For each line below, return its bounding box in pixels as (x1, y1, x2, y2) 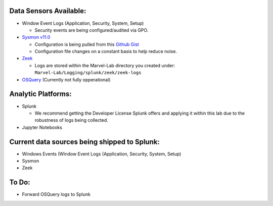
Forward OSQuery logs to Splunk (22, 191, 91, 197)
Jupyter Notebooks (22, 124, 63, 130)
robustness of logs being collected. (34, 117, 109, 123)
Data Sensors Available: (9, 7, 86, 15)
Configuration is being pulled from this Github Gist (34, 41, 139, 47)
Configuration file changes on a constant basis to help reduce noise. (34, 48, 177, 55)
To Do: (9, 178, 30, 187)
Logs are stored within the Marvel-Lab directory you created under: (34, 62, 175, 68)
